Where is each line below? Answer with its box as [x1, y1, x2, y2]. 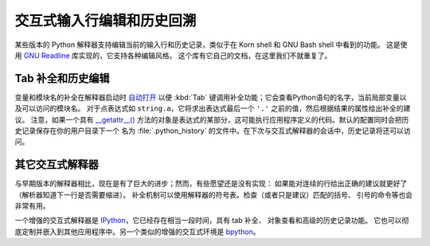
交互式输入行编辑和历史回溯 [14, 12, 197, 29]
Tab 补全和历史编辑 [14, 72, 110, 85]
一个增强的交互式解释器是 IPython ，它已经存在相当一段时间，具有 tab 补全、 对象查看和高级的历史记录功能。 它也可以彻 [14, 216, 409, 225]
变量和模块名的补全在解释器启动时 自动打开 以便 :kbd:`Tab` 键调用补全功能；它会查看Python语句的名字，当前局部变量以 [14, 92, 407, 102]
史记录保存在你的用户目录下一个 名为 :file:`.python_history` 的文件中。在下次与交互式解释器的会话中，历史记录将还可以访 [14, 126, 412, 135]
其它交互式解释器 [14, 158, 99, 171]
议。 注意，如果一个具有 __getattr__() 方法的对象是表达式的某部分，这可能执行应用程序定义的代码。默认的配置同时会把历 [14, 115, 409, 124]
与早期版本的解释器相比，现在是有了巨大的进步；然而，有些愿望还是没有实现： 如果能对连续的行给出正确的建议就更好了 [14, 179, 408, 189]
